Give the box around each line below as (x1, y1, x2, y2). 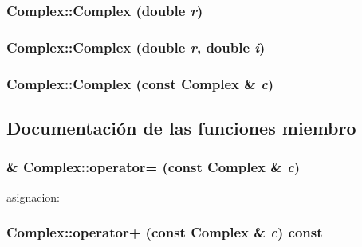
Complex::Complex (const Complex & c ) (6, 73, 274, 93)
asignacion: (6, 188, 60, 205)
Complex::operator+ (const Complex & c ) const (6, 222, 323, 242)
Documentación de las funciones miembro (6, 115, 356, 139)
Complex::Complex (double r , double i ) (6, 37, 266, 57)
